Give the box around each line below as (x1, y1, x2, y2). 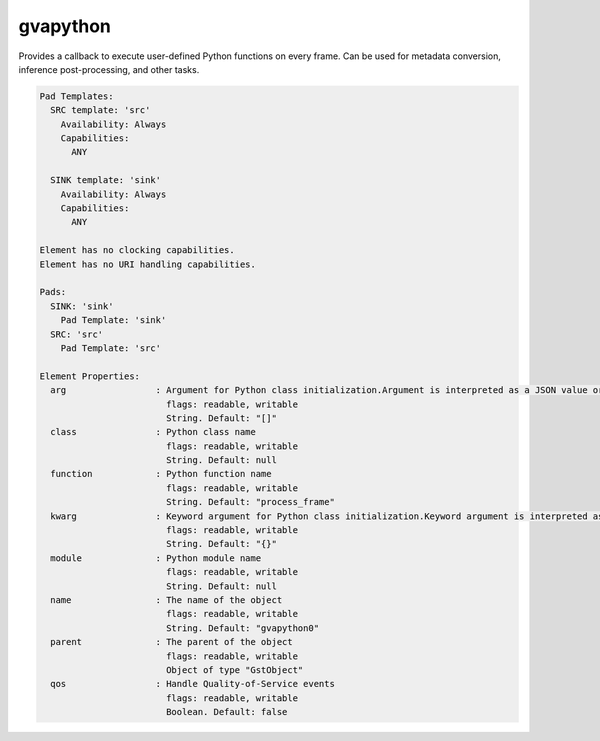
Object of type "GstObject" (165, 664, 304, 675)
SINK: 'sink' (50, 300, 114, 312)
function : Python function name (50, 468, 272, 480)
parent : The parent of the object (50, 636, 294, 648)
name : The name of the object (50, 594, 283, 605)
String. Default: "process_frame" (165, 496, 335, 508)
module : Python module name (50, 552, 262, 564)
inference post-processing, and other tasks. (18, 63, 200, 75)
